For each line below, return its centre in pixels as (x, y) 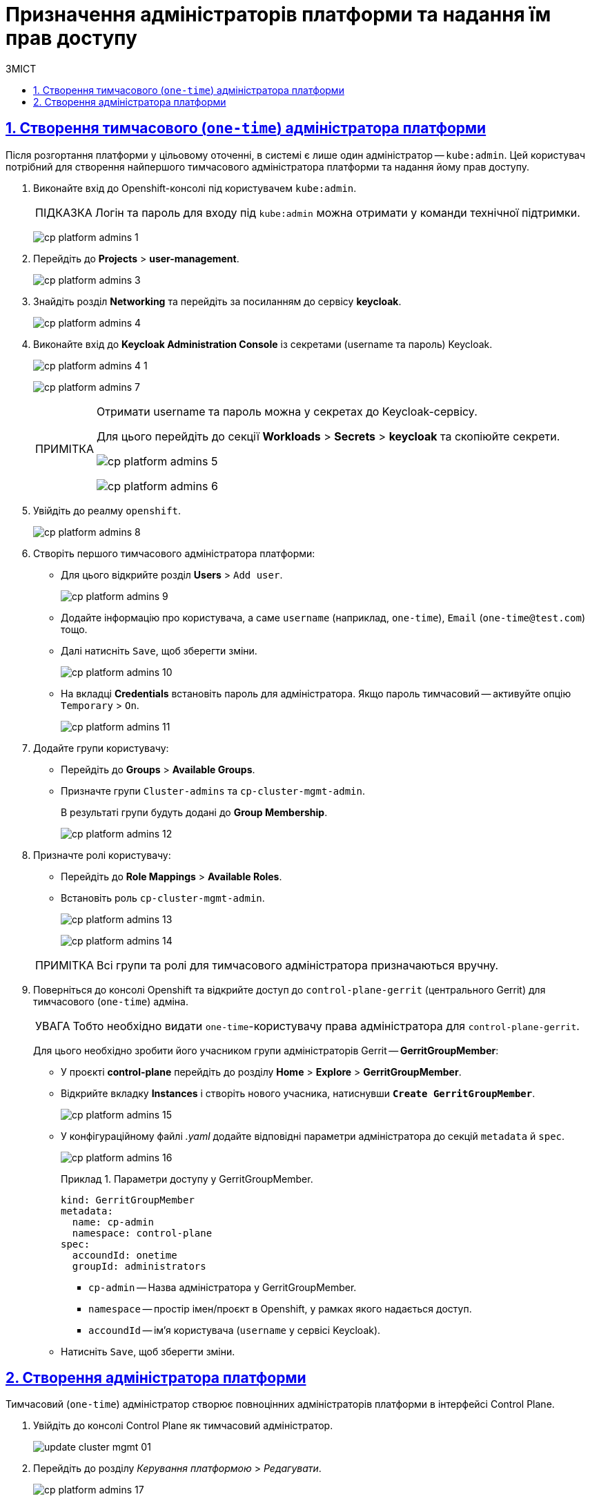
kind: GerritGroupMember (128, 1200)
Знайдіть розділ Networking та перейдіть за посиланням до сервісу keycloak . (217, 301)
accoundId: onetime (125, 1255)
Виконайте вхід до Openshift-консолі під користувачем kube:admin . (195, 188)
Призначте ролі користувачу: (102, 855)
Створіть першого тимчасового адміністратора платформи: (174, 553)
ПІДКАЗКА (64, 212)
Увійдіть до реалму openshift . (107, 510)
